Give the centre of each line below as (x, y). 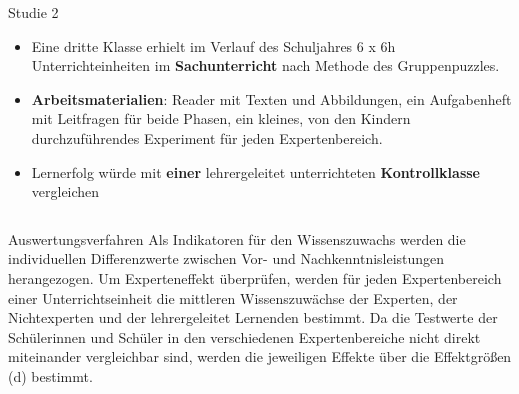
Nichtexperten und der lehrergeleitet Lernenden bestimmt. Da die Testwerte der (253, 317)
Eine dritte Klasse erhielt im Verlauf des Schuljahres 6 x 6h (213, 45)
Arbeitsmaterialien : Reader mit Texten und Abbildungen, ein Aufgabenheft (271, 98)
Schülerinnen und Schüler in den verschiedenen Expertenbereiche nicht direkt (244, 336)
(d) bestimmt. (50, 375)
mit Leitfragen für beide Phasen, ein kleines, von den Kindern (221, 118)
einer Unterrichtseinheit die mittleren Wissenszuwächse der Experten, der (233, 297)
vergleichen (65, 191)
